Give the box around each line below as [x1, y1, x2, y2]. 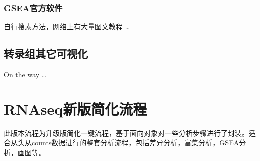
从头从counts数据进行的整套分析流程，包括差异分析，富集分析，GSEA [10, 137, 239, 148]
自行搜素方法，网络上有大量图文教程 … [4, 21, 130, 32]
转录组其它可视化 [4, 46, 88, 61]
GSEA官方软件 [4, 1, 63, 14]
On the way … [4, 69, 47, 80]
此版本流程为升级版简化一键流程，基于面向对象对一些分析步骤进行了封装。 [4, 127, 249, 138]
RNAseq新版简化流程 [4, 98, 147, 119]
